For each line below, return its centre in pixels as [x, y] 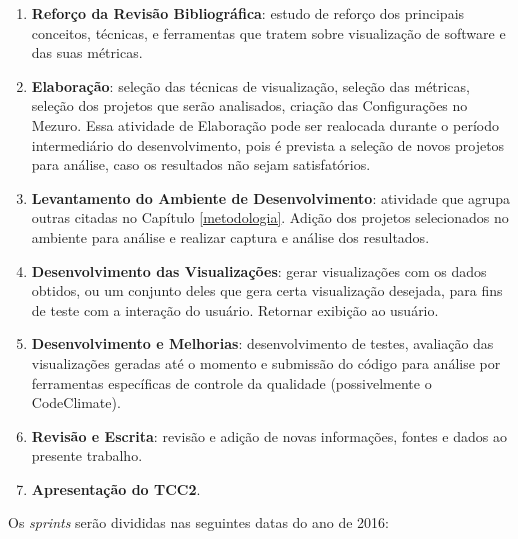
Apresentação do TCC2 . [116, 488]
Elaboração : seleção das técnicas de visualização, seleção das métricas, [250, 85]
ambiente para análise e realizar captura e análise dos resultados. [230, 236]
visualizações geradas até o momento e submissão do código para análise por [266, 362]
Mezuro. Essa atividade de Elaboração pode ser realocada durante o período [265, 124]
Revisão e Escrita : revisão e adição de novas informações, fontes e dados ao [269, 435]
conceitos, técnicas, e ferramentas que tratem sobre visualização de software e [268, 32]
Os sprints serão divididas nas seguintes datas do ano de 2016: [199, 522]
